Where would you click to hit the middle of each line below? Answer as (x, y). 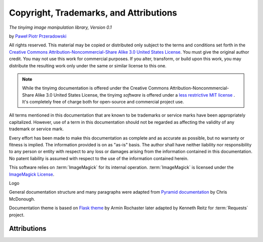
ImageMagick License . (32, 174)
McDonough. (22, 199)
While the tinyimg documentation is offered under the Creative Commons (95, 88)
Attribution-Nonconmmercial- (199, 88)
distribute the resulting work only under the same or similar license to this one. (88, 65)
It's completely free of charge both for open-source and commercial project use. (103, 102)
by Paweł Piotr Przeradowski (38, 36)
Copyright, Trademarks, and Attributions (93, 13)
